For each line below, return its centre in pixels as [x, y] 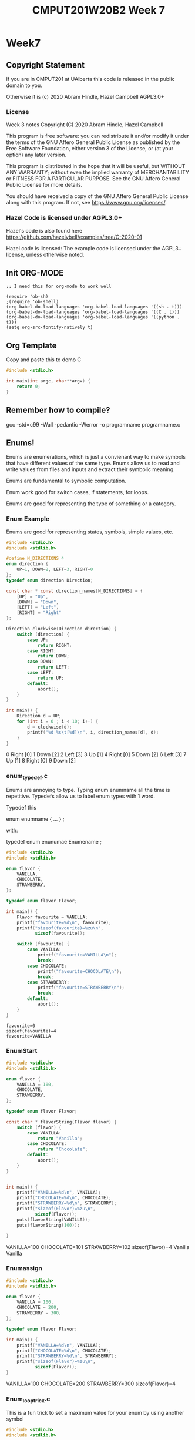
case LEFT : [41, 673]
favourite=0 [21, 1026]
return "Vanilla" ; [60, 1138]
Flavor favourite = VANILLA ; [52, 917]
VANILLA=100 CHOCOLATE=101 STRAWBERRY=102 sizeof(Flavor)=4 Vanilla [98, 1247]
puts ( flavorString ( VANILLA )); [54, 1220]
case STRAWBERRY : [48, 982]
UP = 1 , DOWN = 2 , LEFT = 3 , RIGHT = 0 [55, 570]
